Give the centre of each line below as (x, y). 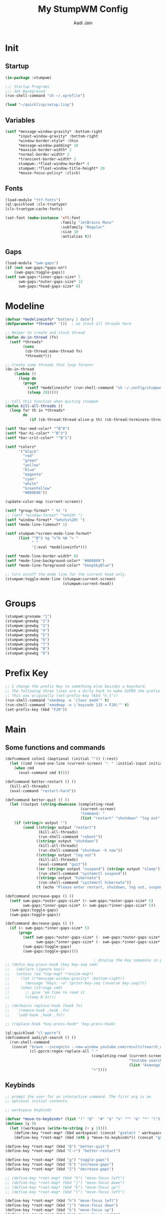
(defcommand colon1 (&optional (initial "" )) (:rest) (62, 759)
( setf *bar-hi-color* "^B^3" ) (36, 433)
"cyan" (30, 479)
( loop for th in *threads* (37, 410)
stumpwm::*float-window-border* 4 (54, 164)
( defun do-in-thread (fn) (32, 338)
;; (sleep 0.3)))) (31, 997)
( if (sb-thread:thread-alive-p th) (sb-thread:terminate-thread (97, 420)
